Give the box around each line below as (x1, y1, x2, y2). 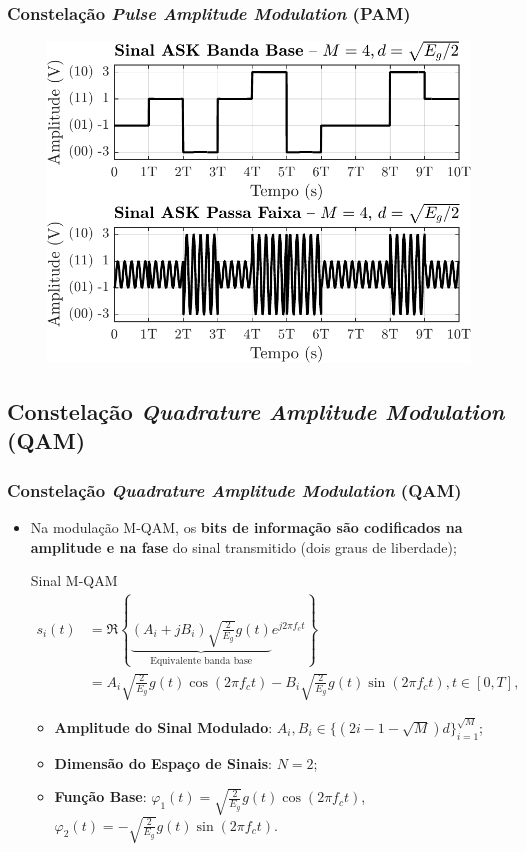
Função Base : (54, 786, 147, 807)
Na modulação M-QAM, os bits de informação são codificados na (30, 516, 463, 537)
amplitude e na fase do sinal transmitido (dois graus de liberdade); (30, 536, 457, 557)
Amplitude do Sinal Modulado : (54, 716, 273, 737)
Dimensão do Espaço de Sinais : (54, 752, 272, 773)
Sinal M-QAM (30, 570, 118, 591)
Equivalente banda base (150, 655, 253, 666)
